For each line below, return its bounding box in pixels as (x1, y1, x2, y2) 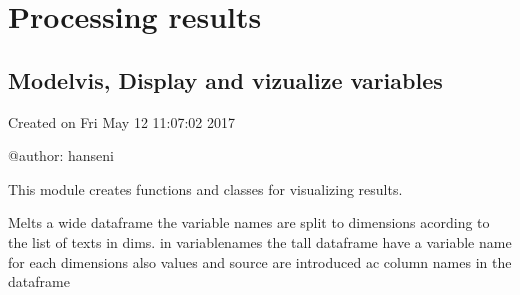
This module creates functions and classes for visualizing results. (8, 178, 403, 199)
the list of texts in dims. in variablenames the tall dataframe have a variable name (8, 231, 512, 252)
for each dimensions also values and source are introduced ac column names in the (8, 251, 512, 272)
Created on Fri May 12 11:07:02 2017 (8, 111, 235, 132)
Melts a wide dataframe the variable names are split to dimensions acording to (8, 212, 490, 233)
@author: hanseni (8, 145, 114, 166)
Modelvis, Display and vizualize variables (8, 64, 443, 95)
